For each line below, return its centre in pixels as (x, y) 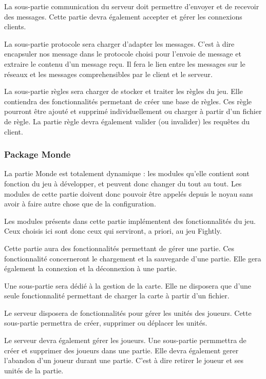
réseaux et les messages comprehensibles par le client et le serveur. (108, 74)
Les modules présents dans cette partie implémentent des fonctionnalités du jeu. (130, 221)
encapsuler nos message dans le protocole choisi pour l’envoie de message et (123, 54)
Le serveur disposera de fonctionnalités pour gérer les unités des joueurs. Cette (128, 312)
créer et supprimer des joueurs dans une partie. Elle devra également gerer (121, 350)
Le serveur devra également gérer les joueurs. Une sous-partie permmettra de (125, 340)
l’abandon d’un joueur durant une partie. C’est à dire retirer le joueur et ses (124, 360)
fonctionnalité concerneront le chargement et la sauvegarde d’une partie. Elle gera (133, 258)
